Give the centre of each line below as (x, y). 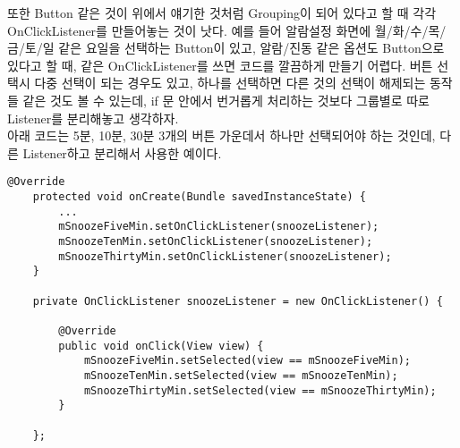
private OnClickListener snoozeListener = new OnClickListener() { (238, 301)
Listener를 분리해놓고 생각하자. (93, 118)
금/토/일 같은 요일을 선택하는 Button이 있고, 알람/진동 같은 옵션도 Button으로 (226, 48)
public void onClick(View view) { (161, 346)
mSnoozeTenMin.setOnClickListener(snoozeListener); (216, 241)
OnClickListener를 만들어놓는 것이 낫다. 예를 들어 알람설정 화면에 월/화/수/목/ (227, 30)
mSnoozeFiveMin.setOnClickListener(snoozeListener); (219, 227)
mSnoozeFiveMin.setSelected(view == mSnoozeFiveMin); (247, 361)
